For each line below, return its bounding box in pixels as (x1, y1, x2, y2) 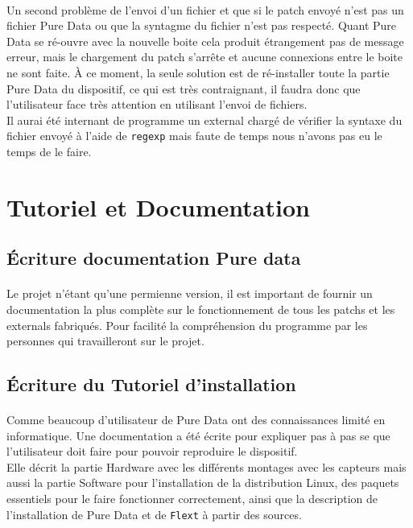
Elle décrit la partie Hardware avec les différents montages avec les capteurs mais (6, 458, 407, 475)
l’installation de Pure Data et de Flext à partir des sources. (6, 505, 302, 522)
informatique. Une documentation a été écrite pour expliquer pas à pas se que (6, 427, 390, 443)
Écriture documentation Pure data (6, 245, 301, 270)
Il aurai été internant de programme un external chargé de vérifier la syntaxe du (6, 111, 403, 128)
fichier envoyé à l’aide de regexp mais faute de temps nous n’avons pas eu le (6, 127, 382, 144)
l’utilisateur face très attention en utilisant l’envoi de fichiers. (6, 96, 308, 113)
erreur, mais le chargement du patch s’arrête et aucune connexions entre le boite (6, 48, 403, 65)
